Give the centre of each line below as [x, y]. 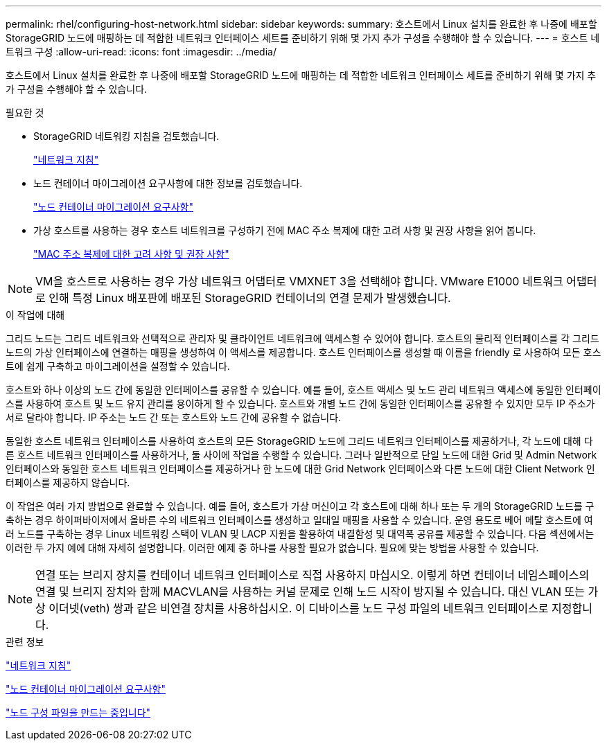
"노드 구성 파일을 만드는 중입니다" [78, 712]
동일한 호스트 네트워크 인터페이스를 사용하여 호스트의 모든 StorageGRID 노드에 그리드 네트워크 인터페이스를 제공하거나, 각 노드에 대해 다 [299, 441]
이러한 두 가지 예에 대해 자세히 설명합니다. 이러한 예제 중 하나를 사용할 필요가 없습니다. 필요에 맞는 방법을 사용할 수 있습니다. [272, 548]
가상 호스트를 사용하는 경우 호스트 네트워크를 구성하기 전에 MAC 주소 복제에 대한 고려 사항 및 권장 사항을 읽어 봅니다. [285, 230]
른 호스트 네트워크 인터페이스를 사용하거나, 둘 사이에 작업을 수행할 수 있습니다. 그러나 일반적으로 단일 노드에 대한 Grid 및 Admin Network [301, 455]
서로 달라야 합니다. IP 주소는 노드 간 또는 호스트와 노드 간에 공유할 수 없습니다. [174, 417]
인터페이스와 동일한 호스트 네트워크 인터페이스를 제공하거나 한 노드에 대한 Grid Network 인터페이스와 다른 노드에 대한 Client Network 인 [300, 469]
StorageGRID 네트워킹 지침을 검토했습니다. [126, 136]
